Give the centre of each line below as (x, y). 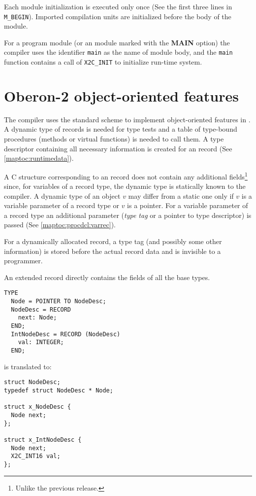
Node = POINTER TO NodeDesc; (59, 301)
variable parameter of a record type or (62, 205)
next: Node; (37, 318)
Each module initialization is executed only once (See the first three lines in (118, 6)
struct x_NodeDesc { (38, 407)
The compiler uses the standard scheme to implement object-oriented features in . (127, 119)
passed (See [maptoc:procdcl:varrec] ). (60, 225)
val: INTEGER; (41, 342)
